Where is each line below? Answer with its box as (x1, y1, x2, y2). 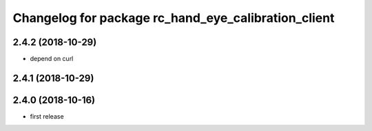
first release (30, 112, 65, 120)
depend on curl (30, 55, 74, 63)
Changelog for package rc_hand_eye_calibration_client (12, 10, 335, 25)
